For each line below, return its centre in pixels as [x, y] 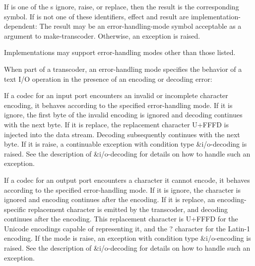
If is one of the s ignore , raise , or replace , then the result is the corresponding [122, 6]
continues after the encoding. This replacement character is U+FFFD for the [121, 219]
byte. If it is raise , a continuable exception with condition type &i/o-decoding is [126, 144]
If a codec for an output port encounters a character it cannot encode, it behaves [127, 180]
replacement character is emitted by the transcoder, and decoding [128, 209]
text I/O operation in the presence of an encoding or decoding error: [108, 79]
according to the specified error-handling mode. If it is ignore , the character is [122, 189]
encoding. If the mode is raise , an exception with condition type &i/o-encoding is [127, 238]
